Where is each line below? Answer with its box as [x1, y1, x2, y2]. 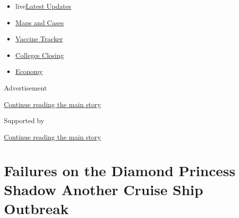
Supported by [4, 115, 44, 126]
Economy [15, 66, 43, 76]
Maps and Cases [15, 17, 64, 27]
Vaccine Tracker [15, 34, 63, 44]
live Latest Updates [15, 1, 71, 11]
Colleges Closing [15, 50, 64, 60]
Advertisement [4, 82, 47, 92]
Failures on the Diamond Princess [4, 160, 236, 180]
